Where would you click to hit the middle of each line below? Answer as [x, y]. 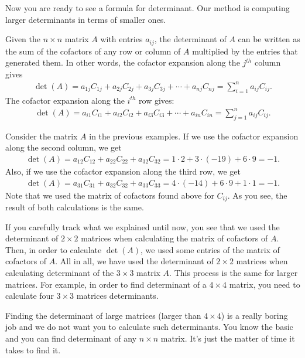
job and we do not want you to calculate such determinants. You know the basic [149, 327]
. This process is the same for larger [234, 272]
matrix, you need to [265, 284]
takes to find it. [33, 350]
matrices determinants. [117, 296]
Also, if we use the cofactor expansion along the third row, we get [123, 171]
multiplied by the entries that [245, 51]
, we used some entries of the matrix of [210, 249]
